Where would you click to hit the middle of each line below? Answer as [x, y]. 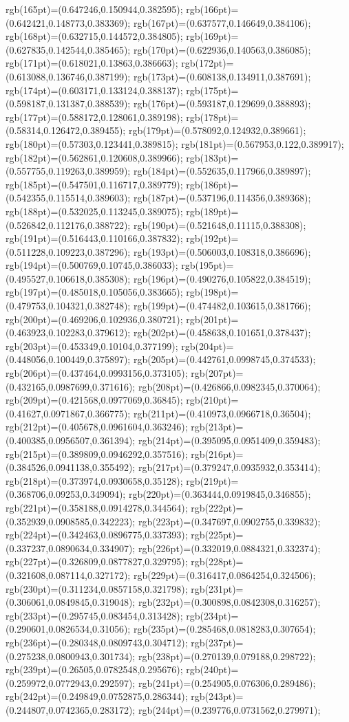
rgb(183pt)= [212, 157]
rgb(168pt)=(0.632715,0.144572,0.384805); [94, 36]
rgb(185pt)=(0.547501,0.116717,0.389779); [94, 184]
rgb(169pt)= [212, 36]
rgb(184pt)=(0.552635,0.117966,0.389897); [222, 171]
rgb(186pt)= [212, 184]
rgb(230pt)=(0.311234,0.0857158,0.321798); [97, 588]
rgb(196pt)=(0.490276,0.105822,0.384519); [222, 278]
